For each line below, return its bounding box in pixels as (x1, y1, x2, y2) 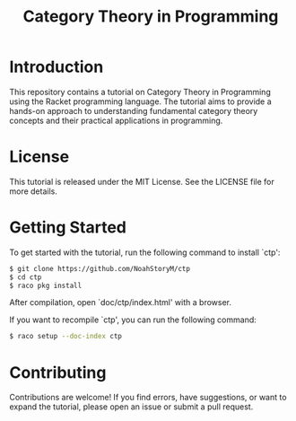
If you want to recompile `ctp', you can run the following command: (9, 314, 257, 325)
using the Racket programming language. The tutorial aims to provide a (9, 96, 272, 107)
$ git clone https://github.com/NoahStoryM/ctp (9, 264, 191, 273)
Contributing (9, 362, 107, 382)
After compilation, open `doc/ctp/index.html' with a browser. (9, 297, 231, 308)
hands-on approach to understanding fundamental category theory (9, 105, 258, 116)
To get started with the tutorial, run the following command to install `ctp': (9, 247, 281, 258)
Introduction (9, 57, 104, 77)
